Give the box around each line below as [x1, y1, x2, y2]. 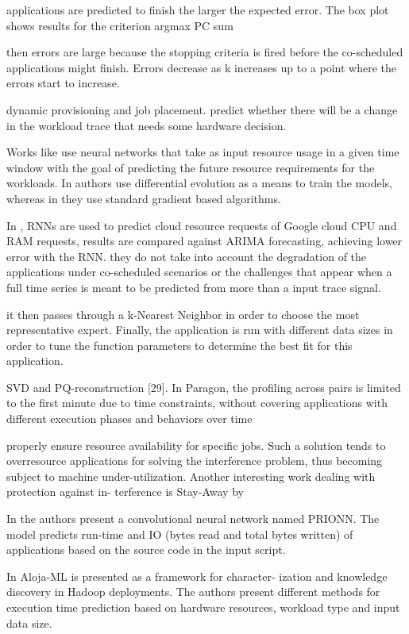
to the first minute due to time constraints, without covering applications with [6, 394, 388, 411]
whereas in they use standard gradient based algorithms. [6, 190, 281, 206]
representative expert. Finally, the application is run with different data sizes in [6, 321, 393, 338]
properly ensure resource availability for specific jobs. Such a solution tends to [6, 436, 386, 453]
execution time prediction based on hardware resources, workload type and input [6, 599, 400, 615]
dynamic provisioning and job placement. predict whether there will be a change [6, 101, 398, 117]
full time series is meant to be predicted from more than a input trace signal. [6, 279, 381, 295]
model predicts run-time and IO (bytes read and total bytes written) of [6, 525, 353, 542]
